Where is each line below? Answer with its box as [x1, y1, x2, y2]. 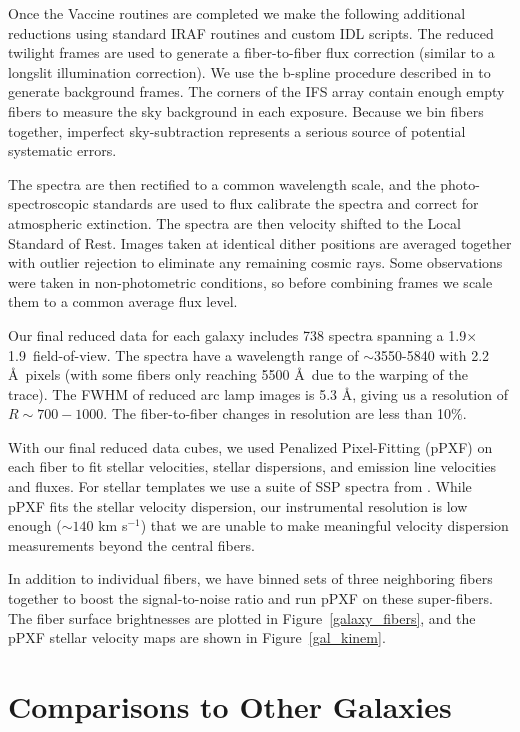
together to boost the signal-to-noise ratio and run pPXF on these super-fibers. [8, 588, 493, 609]
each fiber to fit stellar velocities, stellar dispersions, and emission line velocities [8, 456, 497, 477]
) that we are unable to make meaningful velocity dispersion [140, 515, 509, 536]
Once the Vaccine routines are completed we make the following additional [8, 3, 466, 23]
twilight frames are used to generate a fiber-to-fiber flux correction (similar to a [8, 42, 495, 63]
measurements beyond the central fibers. [8, 534, 255, 555]
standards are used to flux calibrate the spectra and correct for [93, 193, 479, 214]
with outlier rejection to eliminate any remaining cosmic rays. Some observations [8, 252, 503, 273]
